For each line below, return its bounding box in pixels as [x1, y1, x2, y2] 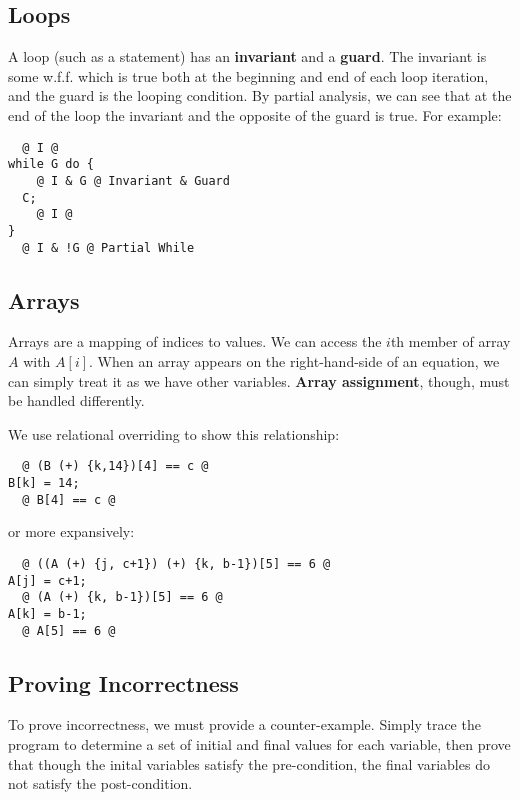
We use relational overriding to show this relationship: [8, 423, 340, 444]
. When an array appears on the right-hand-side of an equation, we [89, 350, 500, 371]
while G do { [8, 157, 94, 172]
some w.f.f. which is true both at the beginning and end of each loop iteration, [8, 65, 489, 86]
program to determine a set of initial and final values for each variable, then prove [8, 733, 511, 754]
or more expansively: [8, 521, 135, 542]
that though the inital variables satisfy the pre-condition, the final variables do [8, 753, 490, 774]
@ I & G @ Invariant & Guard [36, 173, 230, 188]
